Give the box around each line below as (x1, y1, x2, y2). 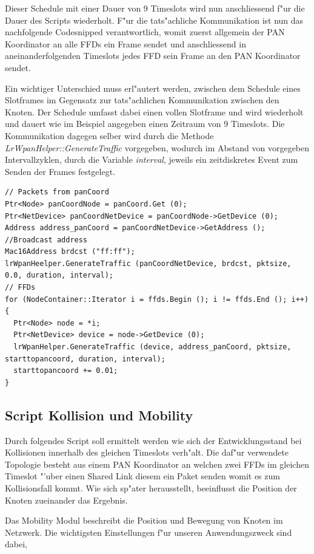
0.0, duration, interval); (5, 271, 113, 280)
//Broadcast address (5, 235, 88, 244)
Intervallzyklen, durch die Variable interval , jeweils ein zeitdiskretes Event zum (5, 153, 298, 166)
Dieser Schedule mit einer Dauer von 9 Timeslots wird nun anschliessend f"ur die (5, 2, 305, 14)
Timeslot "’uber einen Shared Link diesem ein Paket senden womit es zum (5, 470, 280, 482)
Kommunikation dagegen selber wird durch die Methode (5, 129, 214, 142)
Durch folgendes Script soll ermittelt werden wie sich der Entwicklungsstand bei (5, 434, 302, 446)
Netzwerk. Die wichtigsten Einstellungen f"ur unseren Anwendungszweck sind (5, 525, 292, 538)
